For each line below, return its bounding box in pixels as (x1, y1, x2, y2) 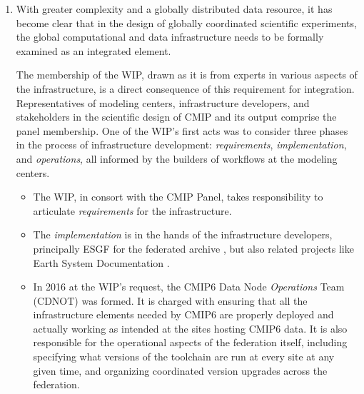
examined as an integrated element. (16, 43, 171, 58)
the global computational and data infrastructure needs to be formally (16, 29, 324, 44)
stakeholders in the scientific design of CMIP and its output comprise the (16, 109, 337, 124)
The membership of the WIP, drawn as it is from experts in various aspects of (16, 67, 358, 82)
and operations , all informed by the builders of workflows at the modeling (16, 151, 338, 166)
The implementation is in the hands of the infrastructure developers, (33, 227, 333, 242)
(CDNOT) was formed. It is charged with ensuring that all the (33, 293, 308, 308)
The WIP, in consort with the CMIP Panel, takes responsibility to (33, 189, 323, 204)
